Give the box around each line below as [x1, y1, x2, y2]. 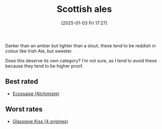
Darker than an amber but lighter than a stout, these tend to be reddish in [5, 42, 156, 48]
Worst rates [5, 105, 43, 114]
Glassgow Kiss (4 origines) [12, 118, 69, 124]
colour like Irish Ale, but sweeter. [5, 48, 73, 54]
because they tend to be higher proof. [5, 63, 84, 69]
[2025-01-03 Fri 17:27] [61, 20, 108, 26]
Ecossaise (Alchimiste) [12, 91, 60, 97]
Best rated [5, 77, 39, 86]
